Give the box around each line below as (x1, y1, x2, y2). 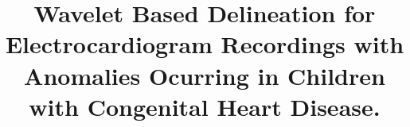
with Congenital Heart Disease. (29, 90, 381, 122)
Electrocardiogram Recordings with (5, 28, 404, 60)
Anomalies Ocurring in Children (24, 59, 385, 91)
